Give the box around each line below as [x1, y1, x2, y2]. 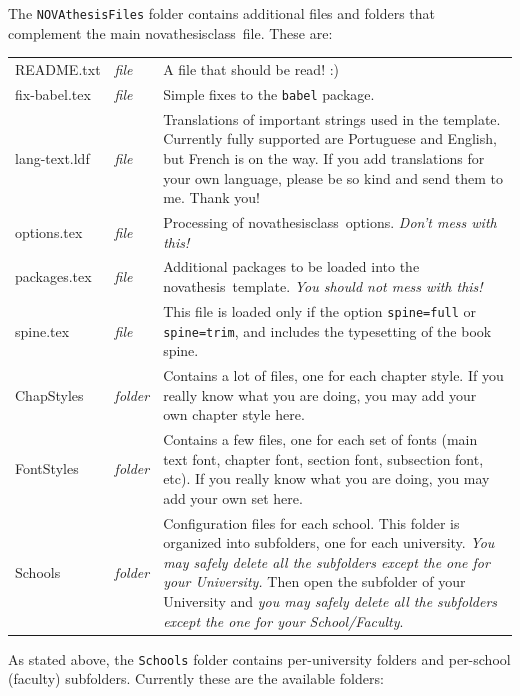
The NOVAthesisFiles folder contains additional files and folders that [8, 3, 436, 23]
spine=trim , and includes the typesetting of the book [163, 320, 492, 341]
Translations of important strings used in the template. [163, 108, 501, 129]
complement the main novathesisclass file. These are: [8, 22, 333, 43]
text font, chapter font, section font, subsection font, [163, 448, 484, 469]
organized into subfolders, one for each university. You [163, 532, 495, 553]
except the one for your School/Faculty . [163, 610, 404, 631]
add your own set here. [163, 487, 303, 508]
